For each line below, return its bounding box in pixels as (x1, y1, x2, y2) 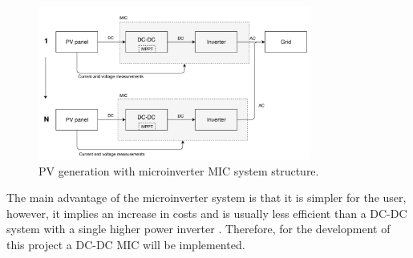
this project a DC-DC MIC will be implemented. (6, 236, 245, 253)
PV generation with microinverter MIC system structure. (38, 162, 319, 179)
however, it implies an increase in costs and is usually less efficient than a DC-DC (6, 204, 407, 221)
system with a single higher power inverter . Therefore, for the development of (6, 220, 391, 237)
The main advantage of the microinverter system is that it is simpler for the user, (6, 189, 407, 206)
